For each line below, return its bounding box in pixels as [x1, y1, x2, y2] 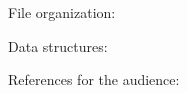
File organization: [8, 2, 116, 22]
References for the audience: [8, 69, 180, 90]
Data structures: [8, 35, 108, 56]
